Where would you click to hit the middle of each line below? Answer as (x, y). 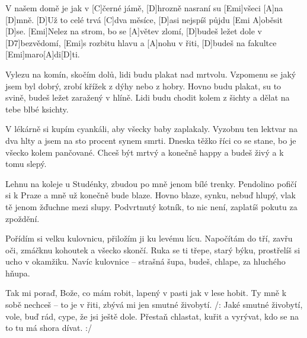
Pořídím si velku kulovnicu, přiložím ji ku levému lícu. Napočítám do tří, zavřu (149, 238)
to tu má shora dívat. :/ (49, 328)
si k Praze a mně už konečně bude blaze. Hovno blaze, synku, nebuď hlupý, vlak (151, 195)
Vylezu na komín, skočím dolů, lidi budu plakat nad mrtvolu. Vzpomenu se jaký (151, 74)
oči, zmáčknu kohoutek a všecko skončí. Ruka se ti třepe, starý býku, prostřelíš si (153, 250)
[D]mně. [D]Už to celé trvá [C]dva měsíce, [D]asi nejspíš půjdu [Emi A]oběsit (144, 19)
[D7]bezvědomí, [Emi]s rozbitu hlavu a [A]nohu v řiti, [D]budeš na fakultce (141, 42)
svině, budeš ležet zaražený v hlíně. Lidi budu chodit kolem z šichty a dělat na (148, 97)
